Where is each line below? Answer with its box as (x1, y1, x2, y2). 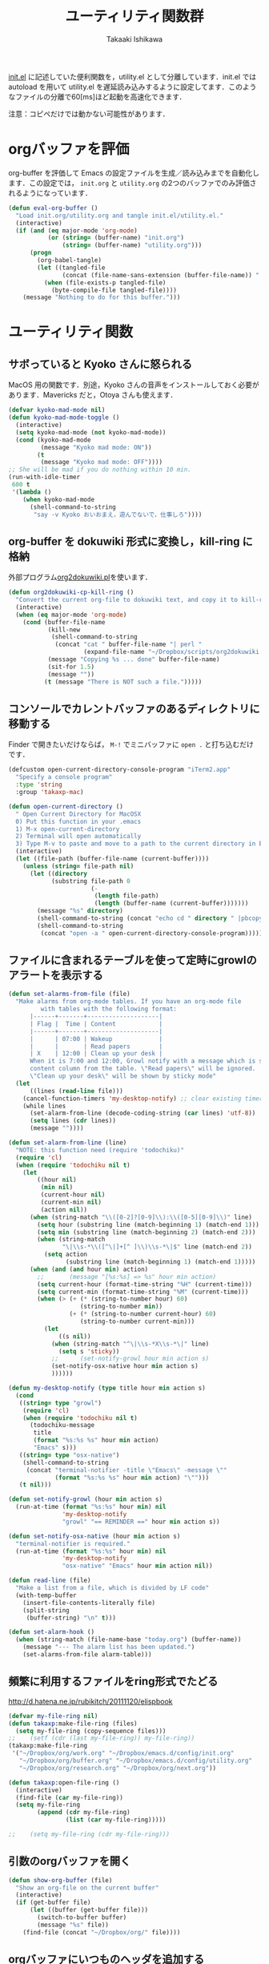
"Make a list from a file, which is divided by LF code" (15, 1584, 210, 1592)
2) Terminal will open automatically (15, 833, 142, 841)
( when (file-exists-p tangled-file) (43, 278, 167, 287)
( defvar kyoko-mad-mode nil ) (8, 406, 106, 414)
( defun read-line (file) (8, 1576, 91, 1585)
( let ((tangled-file (37, 264, 106, 272)
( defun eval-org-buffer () (8, 204, 98, 212)
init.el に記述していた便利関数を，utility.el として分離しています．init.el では (8, 71, 257, 81)
